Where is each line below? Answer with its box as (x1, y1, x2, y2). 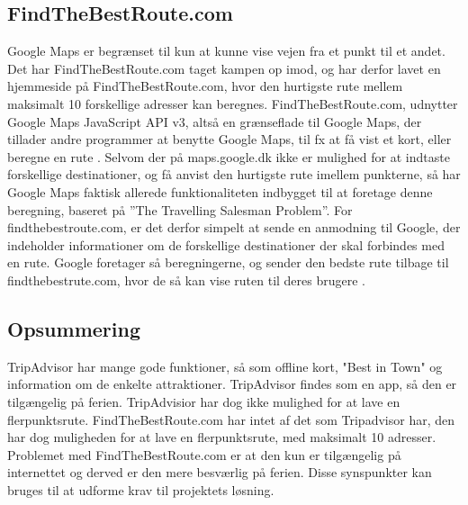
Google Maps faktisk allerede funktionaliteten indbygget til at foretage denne (7, 182, 433, 201)
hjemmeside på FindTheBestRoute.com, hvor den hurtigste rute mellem (7, 77, 403, 95)
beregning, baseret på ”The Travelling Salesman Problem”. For (7, 200, 353, 219)
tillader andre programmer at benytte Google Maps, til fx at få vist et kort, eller (7, 130, 452, 149)
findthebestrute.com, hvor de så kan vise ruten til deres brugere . (7, 270, 366, 289)
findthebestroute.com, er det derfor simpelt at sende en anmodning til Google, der (7, 218, 461, 237)
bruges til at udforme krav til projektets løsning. (7, 480, 274, 499)
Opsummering (7, 314, 140, 342)
